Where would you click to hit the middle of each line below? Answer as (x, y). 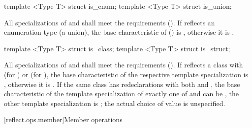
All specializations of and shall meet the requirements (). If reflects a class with (124, 65)
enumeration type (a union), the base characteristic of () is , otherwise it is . (119, 32)
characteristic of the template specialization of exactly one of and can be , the (121, 94)
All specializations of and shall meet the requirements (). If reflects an (110, 22)
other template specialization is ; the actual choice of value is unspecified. (115, 103)
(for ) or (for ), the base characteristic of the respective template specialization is (126, 74)
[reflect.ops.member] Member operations (63, 119)
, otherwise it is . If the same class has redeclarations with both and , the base (122, 84)
